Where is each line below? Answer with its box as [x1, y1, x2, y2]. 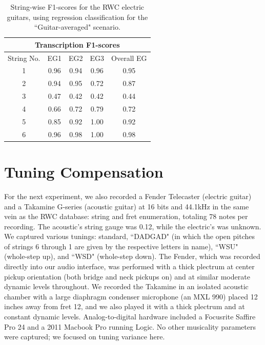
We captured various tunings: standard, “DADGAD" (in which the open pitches [4, 231, 255, 242]
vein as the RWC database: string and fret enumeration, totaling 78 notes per [4, 211, 248, 222]
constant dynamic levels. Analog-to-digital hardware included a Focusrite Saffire [4, 311, 256, 322]
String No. [8, 52, 40, 63]
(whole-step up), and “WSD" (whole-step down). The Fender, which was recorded [4, 251, 260, 262]
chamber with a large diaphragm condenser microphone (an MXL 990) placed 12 [4, 291, 258, 301]
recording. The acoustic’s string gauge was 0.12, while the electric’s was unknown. [4, 221, 261, 231]
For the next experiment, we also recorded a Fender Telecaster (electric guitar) [4, 190, 252, 201]
